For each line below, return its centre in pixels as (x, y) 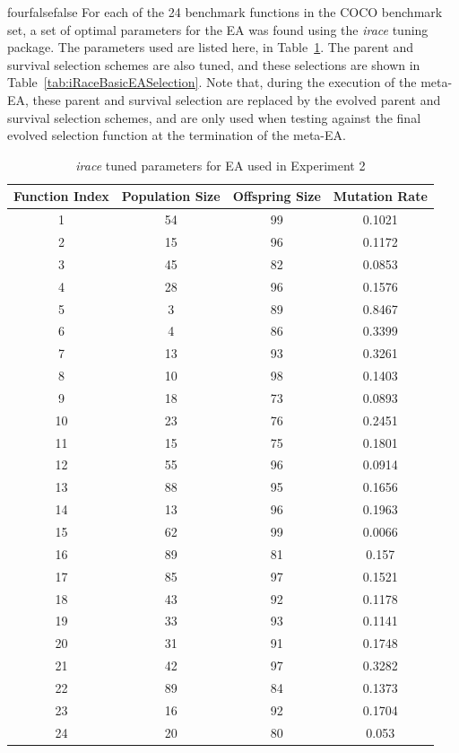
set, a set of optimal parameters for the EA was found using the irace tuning (218, 29)
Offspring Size (277, 196)
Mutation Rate (380, 196)
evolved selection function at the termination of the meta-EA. (177, 135)
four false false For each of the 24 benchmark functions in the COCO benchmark (225, 12)
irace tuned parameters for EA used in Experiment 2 (221, 165)
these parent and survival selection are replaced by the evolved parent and (237, 99)
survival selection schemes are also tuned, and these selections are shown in (214, 64)
